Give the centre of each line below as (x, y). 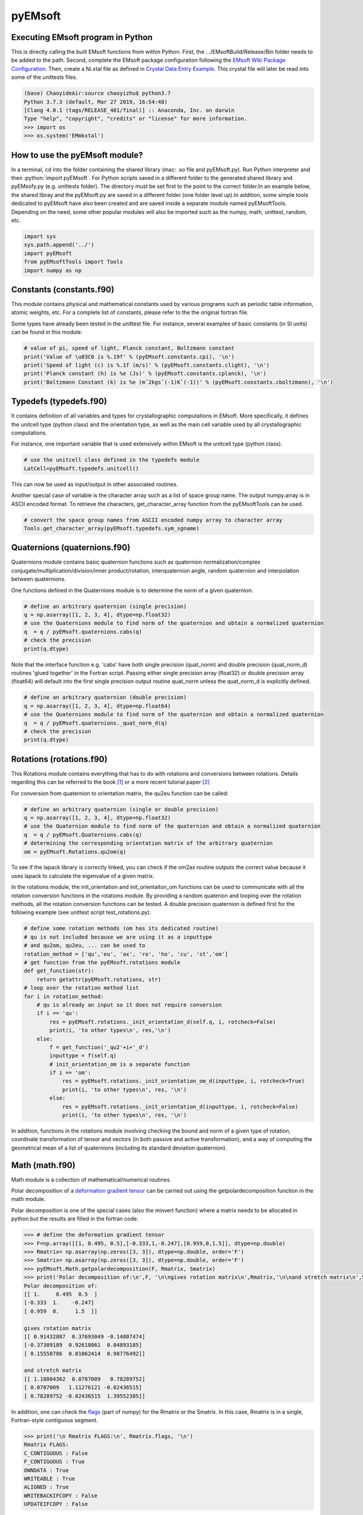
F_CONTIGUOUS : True (54, 1462)
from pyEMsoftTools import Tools (74, 262)
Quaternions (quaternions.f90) (71, 548)
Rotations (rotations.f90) (59, 759)
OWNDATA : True (46, 1470)
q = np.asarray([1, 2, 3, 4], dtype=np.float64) (97, 706)
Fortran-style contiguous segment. (54, 1420)
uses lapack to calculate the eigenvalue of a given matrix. (83, 876)
